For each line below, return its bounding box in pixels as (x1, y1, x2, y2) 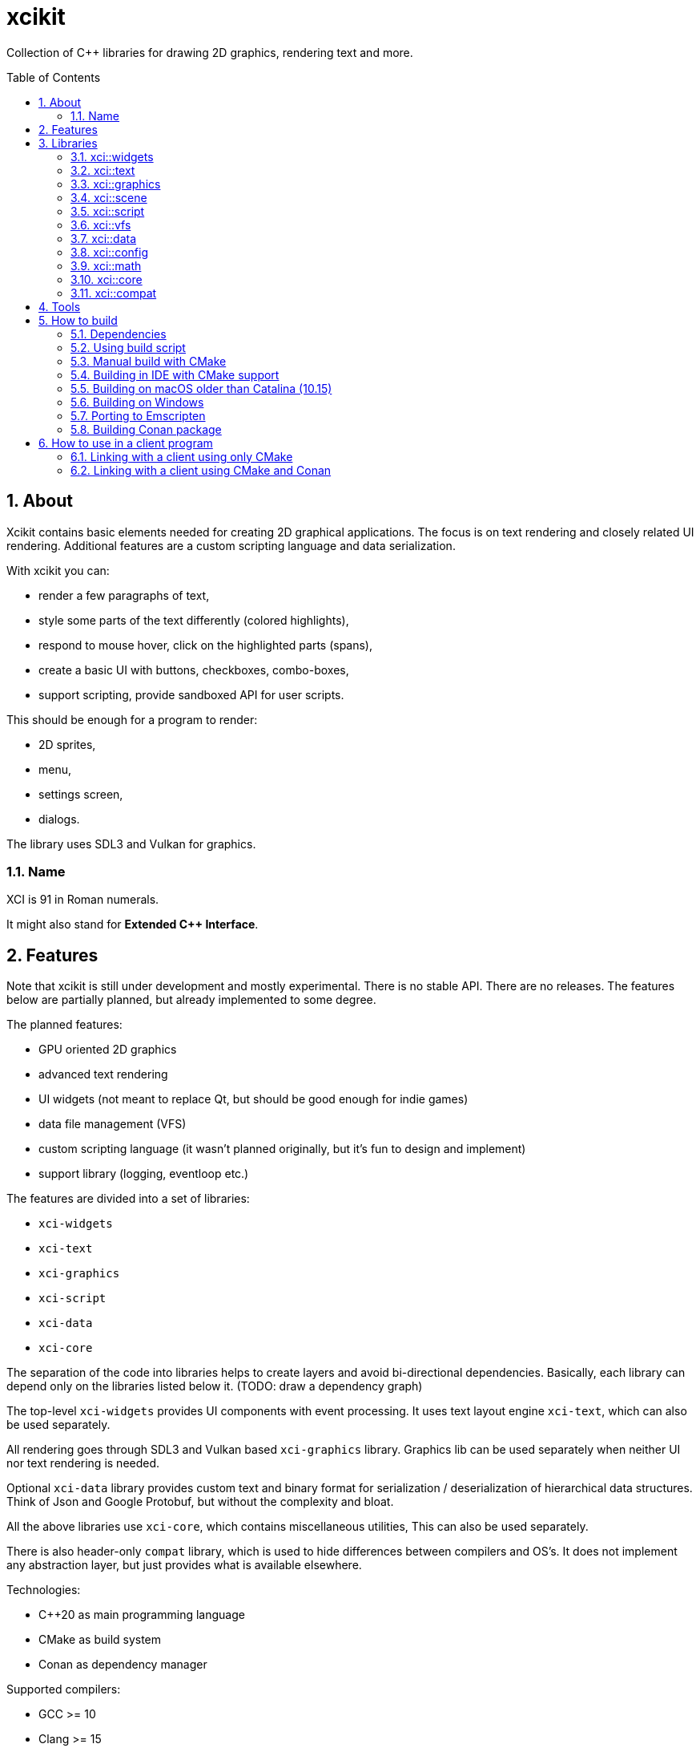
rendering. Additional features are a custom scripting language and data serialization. (6, 538, 456, 552)
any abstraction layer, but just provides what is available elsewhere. (6, 1558, 362, 1572)
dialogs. (38, 811, 80, 826)
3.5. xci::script (70, 204, 145, 218)
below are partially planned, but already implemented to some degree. (6, 993, 376, 1007)
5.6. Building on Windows (70, 395, 204, 409)
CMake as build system (38, 1633, 162, 1647)
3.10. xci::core (70, 272, 143, 286)
